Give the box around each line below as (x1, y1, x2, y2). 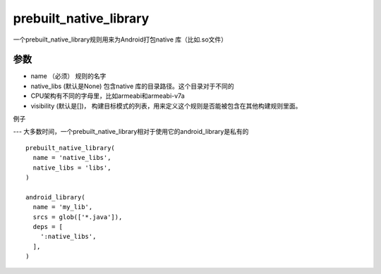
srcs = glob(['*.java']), (32, 213, 123, 221)
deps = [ (32, 223, 64, 230)
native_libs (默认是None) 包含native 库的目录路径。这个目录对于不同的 (30, 82, 234, 90)
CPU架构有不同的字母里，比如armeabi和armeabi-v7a (30, 92, 185, 100)
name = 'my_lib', (32, 203, 93, 211)
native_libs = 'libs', (32, 163, 111, 172)
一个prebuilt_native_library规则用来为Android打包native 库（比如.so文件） (13, 35, 228, 44)
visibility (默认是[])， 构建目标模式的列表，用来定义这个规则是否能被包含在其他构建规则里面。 (30, 101, 302, 110)
